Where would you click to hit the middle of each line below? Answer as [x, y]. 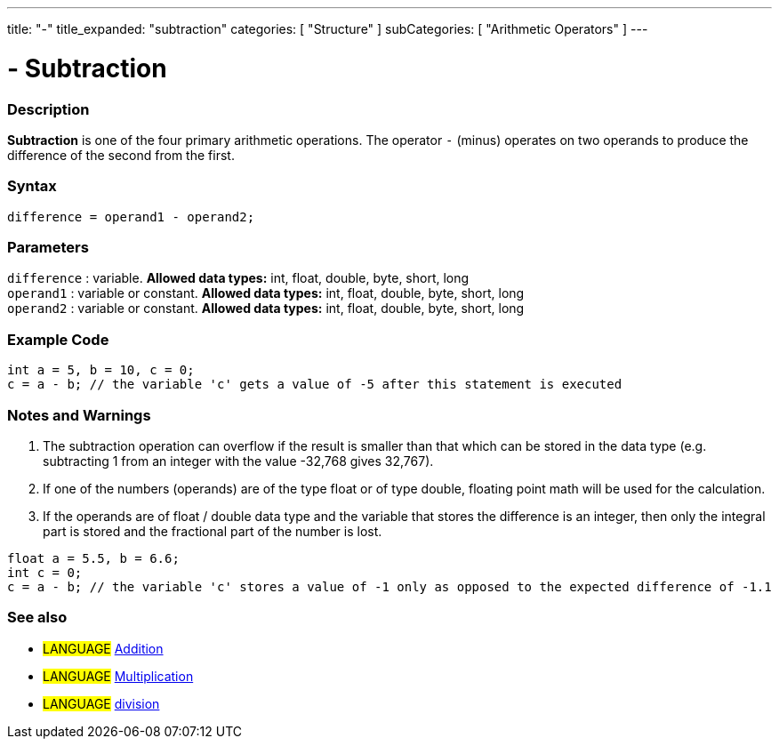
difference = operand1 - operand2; [131, 217]
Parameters [48, 247]
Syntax [32, 186]
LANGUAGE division [101, 703]
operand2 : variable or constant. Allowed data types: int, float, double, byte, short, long [266, 309]
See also [37, 618]
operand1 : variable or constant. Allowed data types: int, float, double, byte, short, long [266, 293]
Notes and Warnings [79, 415]
